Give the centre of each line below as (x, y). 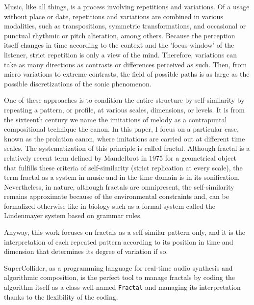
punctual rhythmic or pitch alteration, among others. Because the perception (120, 35)
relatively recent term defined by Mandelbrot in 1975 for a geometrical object (120, 157)
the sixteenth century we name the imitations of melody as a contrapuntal (115, 119)
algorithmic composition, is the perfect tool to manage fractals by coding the (119, 277)
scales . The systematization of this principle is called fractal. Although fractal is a (127, 148)
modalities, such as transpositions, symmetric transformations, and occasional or (125, 26)
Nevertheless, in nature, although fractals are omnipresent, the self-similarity (119, 186)
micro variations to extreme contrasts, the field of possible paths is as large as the (127, 74)
